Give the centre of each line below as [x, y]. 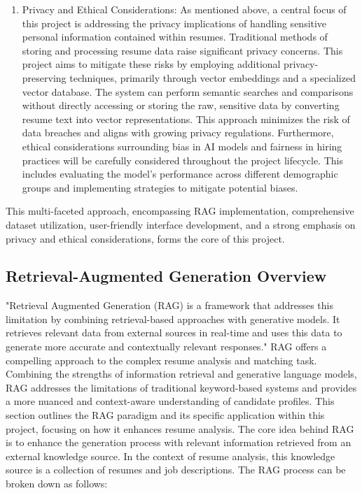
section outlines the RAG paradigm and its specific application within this [165, 415]
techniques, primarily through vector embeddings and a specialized [213, 77]
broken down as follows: [57, 484]
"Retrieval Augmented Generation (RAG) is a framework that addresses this [169, 305]
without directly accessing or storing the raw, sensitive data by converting [181, 105]
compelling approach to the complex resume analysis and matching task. [161, 360]
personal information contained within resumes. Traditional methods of [175, 37]
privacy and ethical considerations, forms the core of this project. [145, 238]
